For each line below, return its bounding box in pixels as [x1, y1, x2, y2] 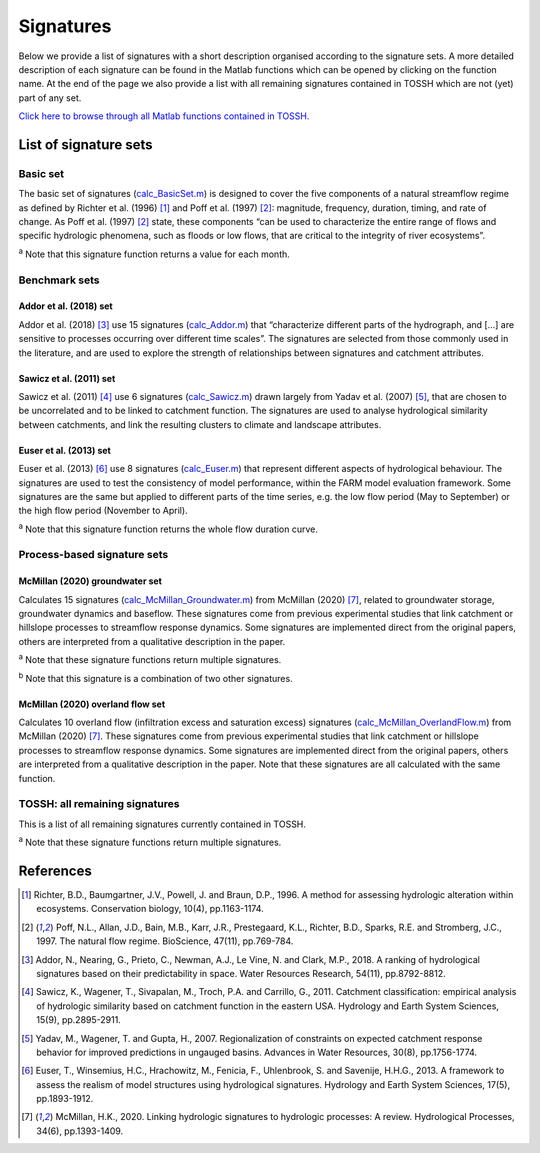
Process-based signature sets [18, 548, 169, 562]
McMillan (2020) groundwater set [18, 575, 162, 587]
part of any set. [18, 91, 82, 104]
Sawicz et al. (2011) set [18, 372, 116, 384]
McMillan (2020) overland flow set [18, 698, 166, 710]
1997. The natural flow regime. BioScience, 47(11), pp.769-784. [36, 935, 294, 947]
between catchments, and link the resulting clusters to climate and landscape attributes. [18, 418, 382, 430]
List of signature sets [18, 136, 154, 153]
